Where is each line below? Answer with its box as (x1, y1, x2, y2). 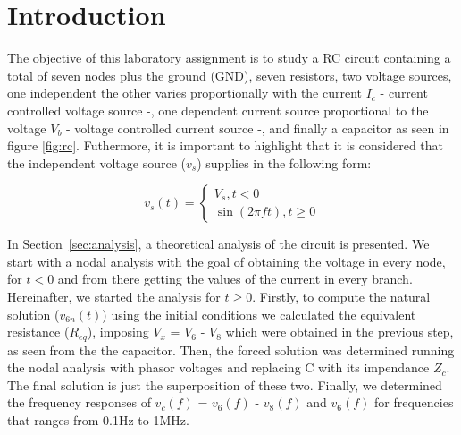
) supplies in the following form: (197, 153, 372, 172)
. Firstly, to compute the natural (252, 287, 431, 306)
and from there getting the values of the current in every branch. (57, 269, 413, 288)
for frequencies (374, 393, 454, 412)
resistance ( (7, 322, 70, 341)
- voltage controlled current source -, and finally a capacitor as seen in (66, 118, 449, 137)
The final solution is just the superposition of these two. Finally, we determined (7, 375, 442, 394)
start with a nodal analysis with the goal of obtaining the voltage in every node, (7, 252, 446, 270)
